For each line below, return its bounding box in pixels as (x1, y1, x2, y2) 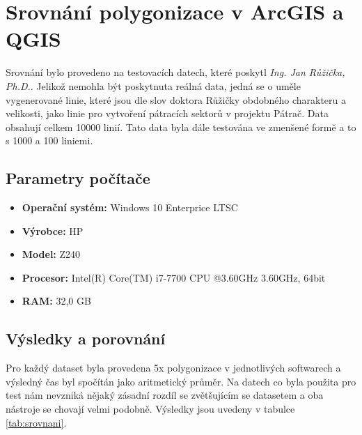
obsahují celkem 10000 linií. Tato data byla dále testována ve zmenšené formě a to (6, 119, 356, 134)
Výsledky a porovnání (6, 328, 166, 349)
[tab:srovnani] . (6, 415, 67, 429)
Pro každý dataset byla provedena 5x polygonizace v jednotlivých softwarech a (6, 360, 341, 375)
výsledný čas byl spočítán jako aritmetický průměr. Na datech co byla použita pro (6, 374, 356, 388)
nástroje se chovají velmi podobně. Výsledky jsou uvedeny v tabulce (6, 402, 295, 416)
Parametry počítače (6, 167, 150, 189)
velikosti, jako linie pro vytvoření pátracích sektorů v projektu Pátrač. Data (6, 106, 329, 121)
